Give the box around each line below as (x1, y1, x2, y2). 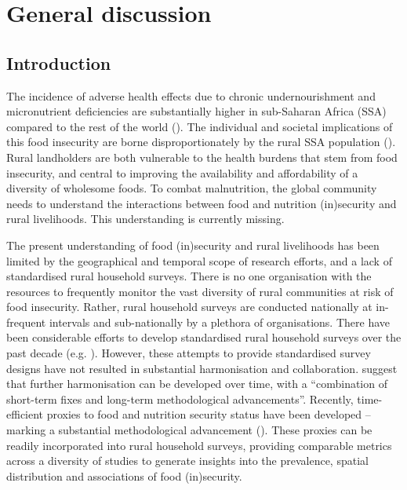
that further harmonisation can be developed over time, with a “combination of (6, 375, 387, 392)
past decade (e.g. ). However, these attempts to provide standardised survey (6, 345, 371, 361)
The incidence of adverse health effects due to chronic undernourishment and (6, 87, 376, 104)
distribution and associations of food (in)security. (6, 467, 242, 484)
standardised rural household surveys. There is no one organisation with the (6, 268, 372, 284)
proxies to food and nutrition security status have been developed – (46, 406, 371, 422)
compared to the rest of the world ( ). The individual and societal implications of (6, 118, 393, 134)
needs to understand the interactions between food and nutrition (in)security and (6, 195, 397, 211)
